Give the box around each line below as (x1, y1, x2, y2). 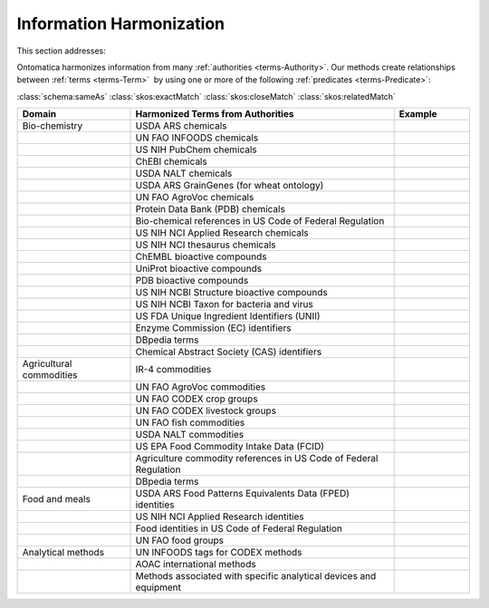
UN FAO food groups (135, 535, 224, 547)
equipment (135, 581, 181, 594)
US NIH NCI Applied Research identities (135, 510, 305, 523)
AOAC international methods (135, 558, 257, 571)
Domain (22, 108, 57, 121)
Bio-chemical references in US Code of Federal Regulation (135, 215, 385, 227)
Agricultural (22, 358, 72, 371)
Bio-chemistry (22, 120, 83, 132)
